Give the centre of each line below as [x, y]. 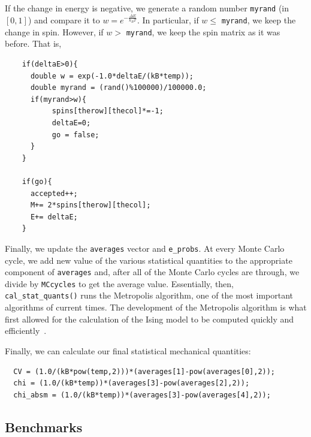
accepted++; [54, 193]
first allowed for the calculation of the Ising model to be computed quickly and [150, 319]
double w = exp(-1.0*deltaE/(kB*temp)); [112, 76]
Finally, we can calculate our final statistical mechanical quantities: [128, 350]
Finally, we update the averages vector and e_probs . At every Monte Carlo [145, 248]
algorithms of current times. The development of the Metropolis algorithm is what [156, 307]
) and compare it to [64, 20]
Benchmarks [44, 427]
